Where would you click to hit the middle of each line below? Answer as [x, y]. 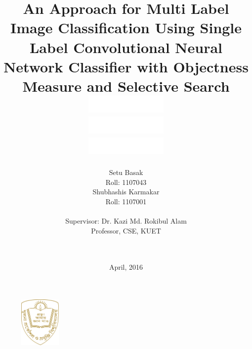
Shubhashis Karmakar [126, 192]
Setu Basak [126, 172]
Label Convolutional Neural [126, 47]
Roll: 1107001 [126, 202]
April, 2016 [126, 266]
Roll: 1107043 [126, 182]
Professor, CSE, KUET [126, 230]
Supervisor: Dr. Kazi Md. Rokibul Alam [126, 221]
